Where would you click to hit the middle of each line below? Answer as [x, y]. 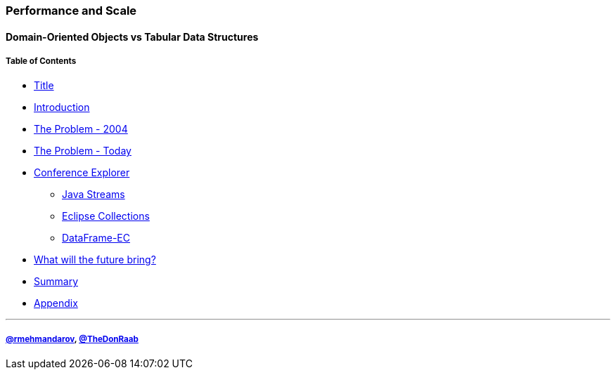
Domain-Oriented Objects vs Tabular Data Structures [132, 37]
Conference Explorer [82, 173]
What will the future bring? [95, 260]
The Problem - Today [83, 151]
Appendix [56, 303]
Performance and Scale [71, 11]
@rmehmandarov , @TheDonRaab [72, 339]
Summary [56, 282]
